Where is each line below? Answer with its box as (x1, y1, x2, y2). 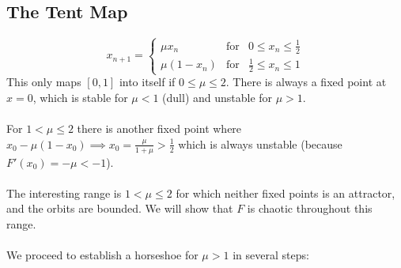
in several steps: (233, 247, 309, 263)
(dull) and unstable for (162, 89, 273, 106)
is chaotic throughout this (247, 200, 373, 217)
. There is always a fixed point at (225, 74, 387, 90)
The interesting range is (6, 184, 122, 201)
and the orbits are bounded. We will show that (6, 200, 233, 217)
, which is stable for (32, 89, 128, 106)
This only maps (6, 74, 81, 90)
